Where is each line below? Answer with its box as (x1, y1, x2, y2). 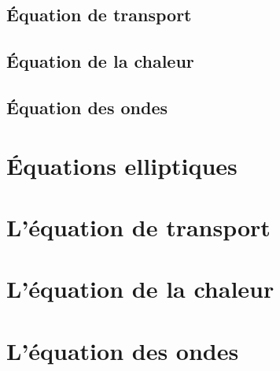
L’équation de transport (6, 210, 271, 243)
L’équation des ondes (6, 334, 239, 366)
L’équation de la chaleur (6, 273, 274, 305)
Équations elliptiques (6, 149, 238, 181)
